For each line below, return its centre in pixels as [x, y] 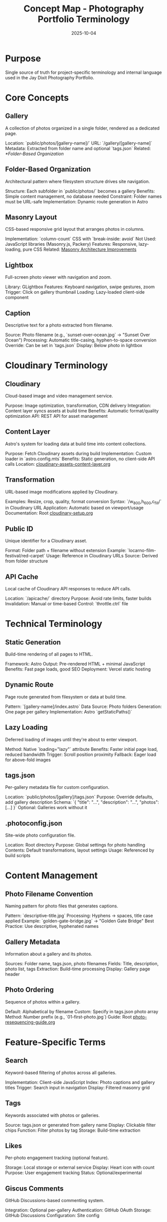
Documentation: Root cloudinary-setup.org [49, 513]
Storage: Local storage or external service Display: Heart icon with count [80, 1168]
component [17, 298]
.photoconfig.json [34, 823]
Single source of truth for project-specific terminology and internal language [83, 72]
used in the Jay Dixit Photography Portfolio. [50, 77]
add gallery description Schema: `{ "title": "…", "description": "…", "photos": [82, 802]
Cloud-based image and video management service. [59, 396]
